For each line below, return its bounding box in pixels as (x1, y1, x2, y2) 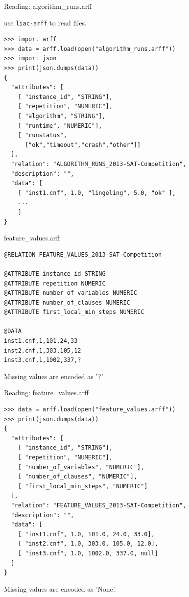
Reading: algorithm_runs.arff (4, 1, 92, 11)
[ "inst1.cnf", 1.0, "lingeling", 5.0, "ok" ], (18, 189, 176, 196)
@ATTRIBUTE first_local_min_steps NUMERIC (4, 309, 144, 316)
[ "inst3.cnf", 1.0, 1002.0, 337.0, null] (18, 549, 158, 557)
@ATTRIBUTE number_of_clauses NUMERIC (4, 299, 130, 306)
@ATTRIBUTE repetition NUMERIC (4, 280, 106, 287)
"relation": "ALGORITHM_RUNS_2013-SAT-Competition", (11, 160, 187, 167)
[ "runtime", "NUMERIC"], (18, 122, 102, 129)
